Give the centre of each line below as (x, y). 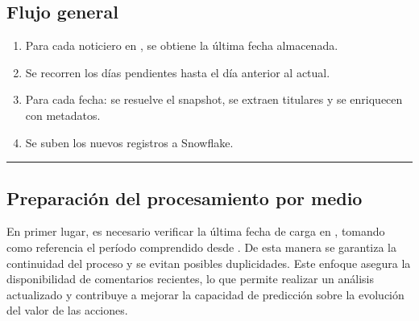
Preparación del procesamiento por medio (185, 198)
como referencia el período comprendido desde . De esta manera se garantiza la (201, 247)
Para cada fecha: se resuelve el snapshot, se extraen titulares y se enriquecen (214, 99)
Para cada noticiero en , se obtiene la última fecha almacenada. (182, 45)
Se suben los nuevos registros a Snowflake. (129, 142)
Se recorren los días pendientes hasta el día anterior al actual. (178, 72)
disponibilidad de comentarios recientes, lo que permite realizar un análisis (190, 279)
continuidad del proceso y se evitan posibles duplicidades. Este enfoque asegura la (209, 263)
